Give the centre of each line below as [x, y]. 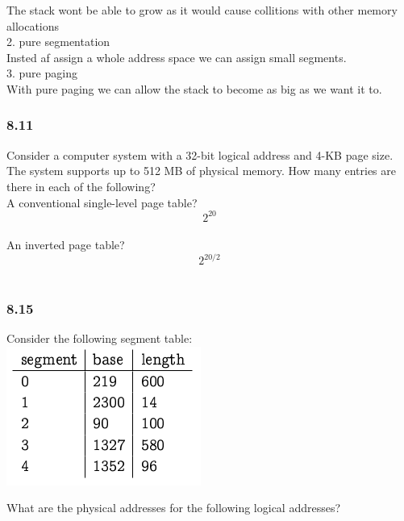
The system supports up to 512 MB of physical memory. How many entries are [201, 171]
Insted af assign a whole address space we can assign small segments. [177, 57]
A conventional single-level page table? [102, 202]
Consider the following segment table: [100, 338]
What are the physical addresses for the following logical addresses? [174, 508]
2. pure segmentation [58, 42]
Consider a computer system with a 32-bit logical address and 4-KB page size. [200, 154]
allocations [33, 25]
